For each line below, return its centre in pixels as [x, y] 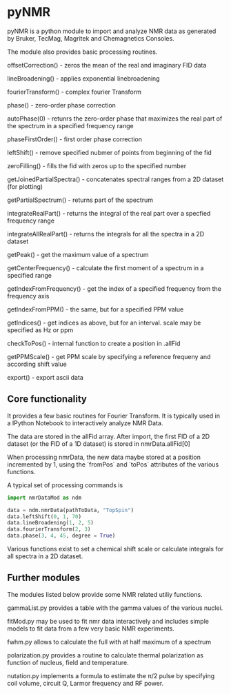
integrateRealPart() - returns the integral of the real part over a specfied [109, 213]
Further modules [44, 578]
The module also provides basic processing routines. [82, 52]
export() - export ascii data [46, 377]
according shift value [37, 364]
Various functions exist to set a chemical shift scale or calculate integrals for [115, 549]
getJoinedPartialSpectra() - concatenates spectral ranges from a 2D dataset [115, 179]
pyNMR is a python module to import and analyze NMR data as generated [112, 31]
